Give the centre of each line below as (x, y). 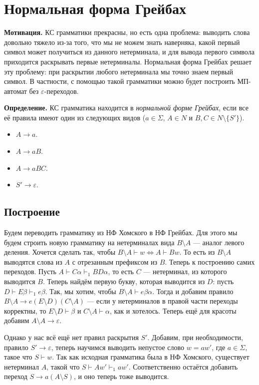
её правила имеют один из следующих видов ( (75, 117)
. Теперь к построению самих (210, 261)
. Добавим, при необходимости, (195, 337)
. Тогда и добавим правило (193, 291)
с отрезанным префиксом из (115, 261)
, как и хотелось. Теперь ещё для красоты (173, 310)
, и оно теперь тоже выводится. (121, 376)
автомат (15, 91)
